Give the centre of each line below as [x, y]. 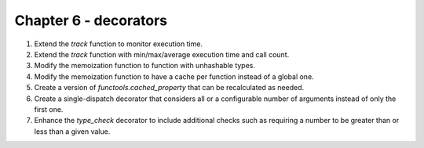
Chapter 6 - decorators [91, 20]
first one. [49, 109]
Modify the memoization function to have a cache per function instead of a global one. [174, 76]
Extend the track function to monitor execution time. [119, 44]
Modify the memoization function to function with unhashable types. [144, 66]
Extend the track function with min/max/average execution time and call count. [162, 54]
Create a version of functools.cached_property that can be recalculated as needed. [169, 88]
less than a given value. [72, 131]
